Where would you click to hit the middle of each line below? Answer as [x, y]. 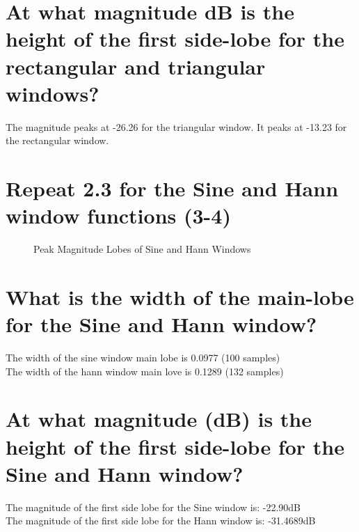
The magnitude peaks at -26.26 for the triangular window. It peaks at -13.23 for [176, 126]
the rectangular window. [57, 140]
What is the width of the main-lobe [180, 296]
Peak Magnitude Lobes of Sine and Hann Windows [142, 249]
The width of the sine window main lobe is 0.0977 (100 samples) [143, 358]
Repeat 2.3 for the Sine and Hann [172, 188]
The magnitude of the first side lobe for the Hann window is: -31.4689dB [161, 521]
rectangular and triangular [136, 66]
